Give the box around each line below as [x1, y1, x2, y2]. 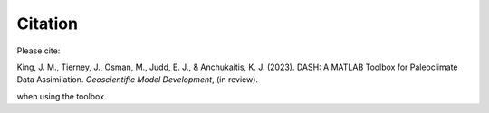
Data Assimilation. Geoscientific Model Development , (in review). [16, 74, 258, 85]
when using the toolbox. [16, 90, 107, 101]
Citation [16, 14, 79, 33]
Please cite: [16, 45, 61, 56]
